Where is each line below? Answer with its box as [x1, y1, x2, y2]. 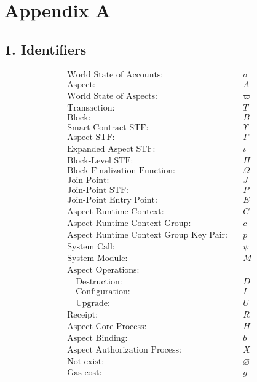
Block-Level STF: [67, 156, 133, 165]
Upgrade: [76, 299, 110, 308]
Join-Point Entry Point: [67, 195, 157, 205]
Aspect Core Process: [67, 322, 147, 332]
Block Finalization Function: [67, 166, 175, 175]
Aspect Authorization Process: [67, 346, 181, 355]
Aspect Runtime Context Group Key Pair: [67, 231, 227, 240]
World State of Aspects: [67, 92, 157, 101]
